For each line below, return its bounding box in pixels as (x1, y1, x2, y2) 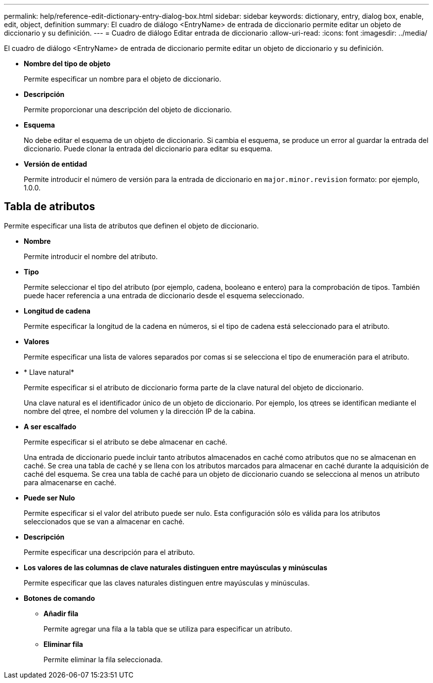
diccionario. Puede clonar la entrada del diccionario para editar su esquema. (24, 144, 272, 153)
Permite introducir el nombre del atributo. (24, 252, 158, 261)
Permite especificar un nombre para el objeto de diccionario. (24, 75, 221, 83)
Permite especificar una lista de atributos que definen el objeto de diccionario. (4, 221, 259, 230)
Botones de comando (24, 593, 95, 602)
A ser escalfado (24, 422, 77, 431)
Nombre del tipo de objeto (24, 59, 111, 68)
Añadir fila (43, 609, 79, 618)
